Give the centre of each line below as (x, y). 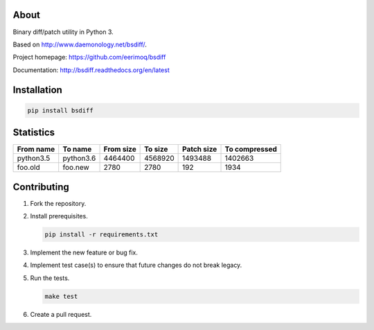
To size (156, 149)
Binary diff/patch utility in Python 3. (63, 32)
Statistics (34, 133)
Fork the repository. (58, 203)
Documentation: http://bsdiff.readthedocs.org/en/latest (91, 70)
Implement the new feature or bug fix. (84, 252)
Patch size (200, 149)
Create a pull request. (61, 314)
